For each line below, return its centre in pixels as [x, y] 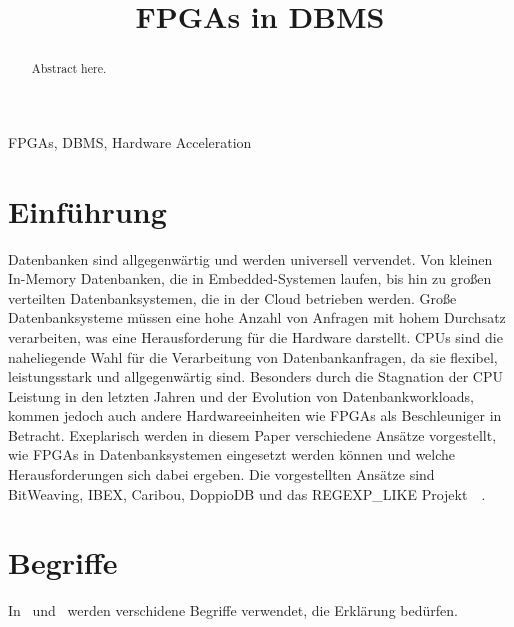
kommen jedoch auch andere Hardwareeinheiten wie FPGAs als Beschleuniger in [255, 415]
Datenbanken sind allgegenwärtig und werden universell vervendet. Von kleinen [250, 258]
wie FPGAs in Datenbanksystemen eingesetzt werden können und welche [232, 454]
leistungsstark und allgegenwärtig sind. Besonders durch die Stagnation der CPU [255, 376]
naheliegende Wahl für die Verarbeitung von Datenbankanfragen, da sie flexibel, [253, 356]
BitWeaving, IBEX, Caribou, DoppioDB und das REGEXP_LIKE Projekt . [247, 493]
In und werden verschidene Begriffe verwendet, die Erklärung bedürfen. [233, 610]
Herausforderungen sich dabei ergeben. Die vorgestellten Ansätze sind [221, 474]
